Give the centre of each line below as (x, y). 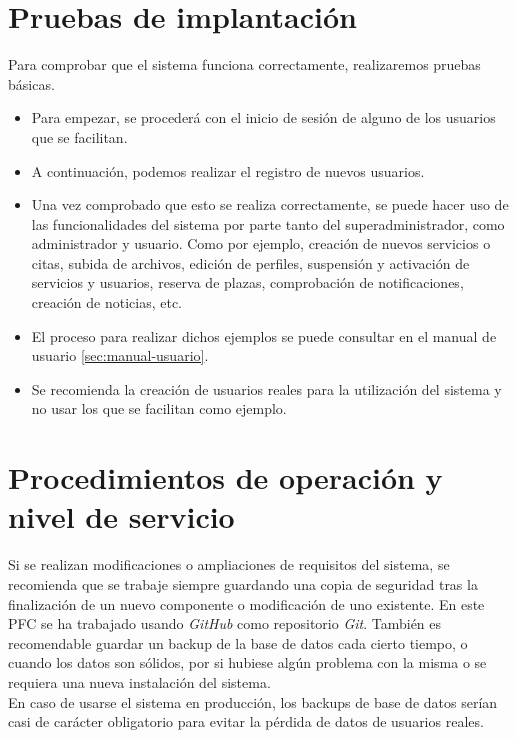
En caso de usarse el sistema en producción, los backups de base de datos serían (253, 701)
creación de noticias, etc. (107, 302)
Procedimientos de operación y (225, 477)
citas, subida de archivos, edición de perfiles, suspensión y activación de (250, 262)
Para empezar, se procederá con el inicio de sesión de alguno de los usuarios (263, 117)
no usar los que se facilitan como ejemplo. (159, 408)
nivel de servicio (121, 516)
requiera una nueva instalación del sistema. (139, 681)
